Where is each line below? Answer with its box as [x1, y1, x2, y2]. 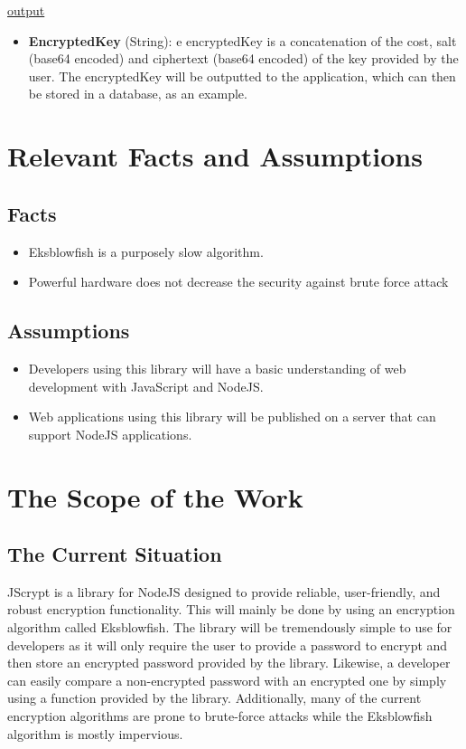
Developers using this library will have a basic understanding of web [28, 358, 406, 377]
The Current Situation [7, 540, 222, 568]
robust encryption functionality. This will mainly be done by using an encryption [7, 600, 455, 619]
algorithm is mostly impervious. [7, 724, 183, 743]
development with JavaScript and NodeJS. [28, 376, 264, 395]
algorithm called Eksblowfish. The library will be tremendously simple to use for [7, 618, 452, 637]
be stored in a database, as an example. [28, 84, 247, 103]
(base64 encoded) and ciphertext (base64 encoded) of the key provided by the [28, 49, 459, 68]
